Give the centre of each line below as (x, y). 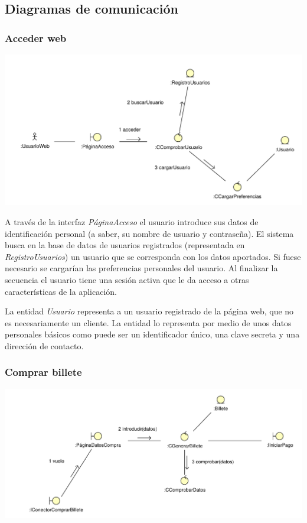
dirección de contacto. (44, 345)
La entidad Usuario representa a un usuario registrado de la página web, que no (149, 311)
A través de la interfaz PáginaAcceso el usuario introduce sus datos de (132, 222)
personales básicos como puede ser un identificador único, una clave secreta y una (152, 334)
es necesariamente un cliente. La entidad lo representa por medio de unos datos (148, 322)
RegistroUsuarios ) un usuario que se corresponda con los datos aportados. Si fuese (153, 256)
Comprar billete (43, 372)
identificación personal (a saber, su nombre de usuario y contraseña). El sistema (149, 233)
